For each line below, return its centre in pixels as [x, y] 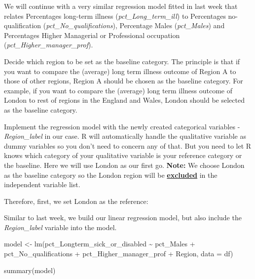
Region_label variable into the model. [60, 227]
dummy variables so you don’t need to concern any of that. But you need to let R [128, 145]
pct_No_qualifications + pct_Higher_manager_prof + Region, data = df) [119, 254]
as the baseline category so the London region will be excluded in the [111, 175]
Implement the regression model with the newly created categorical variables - [122, 126]
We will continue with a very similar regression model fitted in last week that [121, 6]
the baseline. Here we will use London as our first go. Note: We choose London [124, 165]
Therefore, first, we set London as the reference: [76, 201]
